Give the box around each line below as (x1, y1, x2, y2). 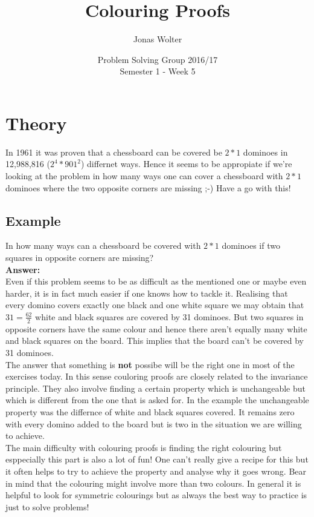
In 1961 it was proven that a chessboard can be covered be (5, 145, 222, 158)
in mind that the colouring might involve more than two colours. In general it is (5, 476, 301, 489)
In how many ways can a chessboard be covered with (5, 239, 201, 252)
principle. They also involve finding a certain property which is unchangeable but (5, 381, 306, 394)
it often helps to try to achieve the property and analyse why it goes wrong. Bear (5, 464, 306, 477)
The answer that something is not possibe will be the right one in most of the (5, 358, 295, 370)
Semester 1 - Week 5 (120, 65, 196, 77)
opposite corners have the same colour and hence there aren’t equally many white (5, 322, 307, 335)
